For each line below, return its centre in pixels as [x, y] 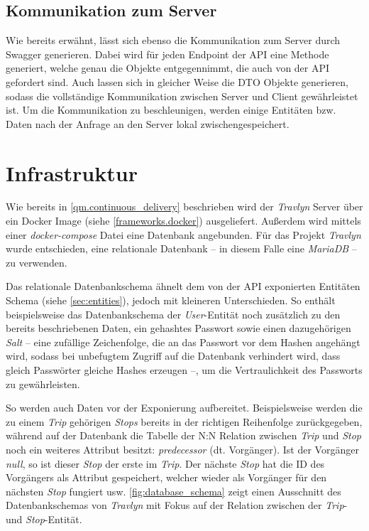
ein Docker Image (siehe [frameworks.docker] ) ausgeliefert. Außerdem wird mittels [183, 221]
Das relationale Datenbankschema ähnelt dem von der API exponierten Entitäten [183, 286]
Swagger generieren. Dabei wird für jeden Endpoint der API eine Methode [167, 54]
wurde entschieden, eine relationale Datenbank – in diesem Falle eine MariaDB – [181, 248]
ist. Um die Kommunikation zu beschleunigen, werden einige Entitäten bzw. [171, 110]
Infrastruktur [72, 172]
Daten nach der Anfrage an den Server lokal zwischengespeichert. [148, 123]
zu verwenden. [37, 262]
